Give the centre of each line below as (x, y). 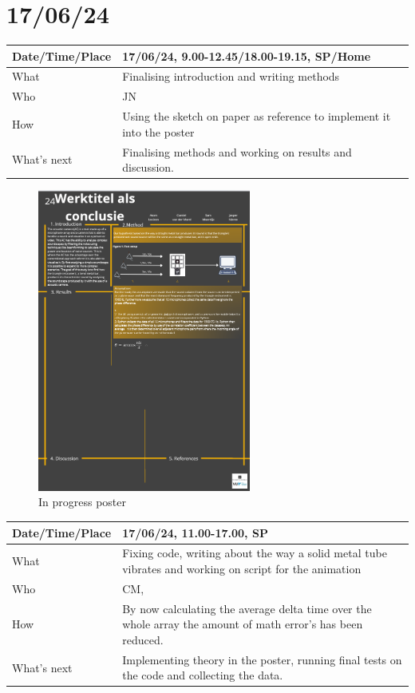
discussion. (148, 167)
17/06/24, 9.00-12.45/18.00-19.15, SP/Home (247, 55)
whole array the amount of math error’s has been (243, 624)
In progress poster (83, 502)
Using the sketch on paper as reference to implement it (257, 116)
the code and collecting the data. (203, 675)
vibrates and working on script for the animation (242, 568)
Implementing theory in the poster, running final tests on (262, 659)
